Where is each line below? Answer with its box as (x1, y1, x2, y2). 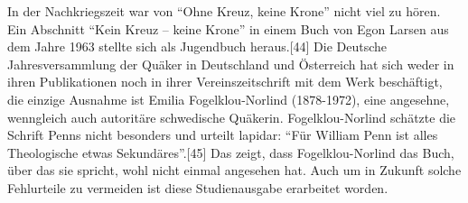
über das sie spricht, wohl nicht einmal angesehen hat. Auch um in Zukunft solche (7, 161, 462, 180)
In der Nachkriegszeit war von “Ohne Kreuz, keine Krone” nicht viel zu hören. (7, 2, 441, 20)
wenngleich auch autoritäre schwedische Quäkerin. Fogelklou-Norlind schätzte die (7, 107, 456, 126)
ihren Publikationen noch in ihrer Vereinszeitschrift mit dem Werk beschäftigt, (7, 72, 443, 91)
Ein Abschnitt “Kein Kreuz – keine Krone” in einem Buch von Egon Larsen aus (7, 19, 449, 38)
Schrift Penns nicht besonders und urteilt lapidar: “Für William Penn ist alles (7, 125, 438, 144)
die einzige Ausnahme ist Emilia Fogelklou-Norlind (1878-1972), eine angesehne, (7, 89, 450, 108)
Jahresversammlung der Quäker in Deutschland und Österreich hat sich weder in (7, 54, 454, 73)
